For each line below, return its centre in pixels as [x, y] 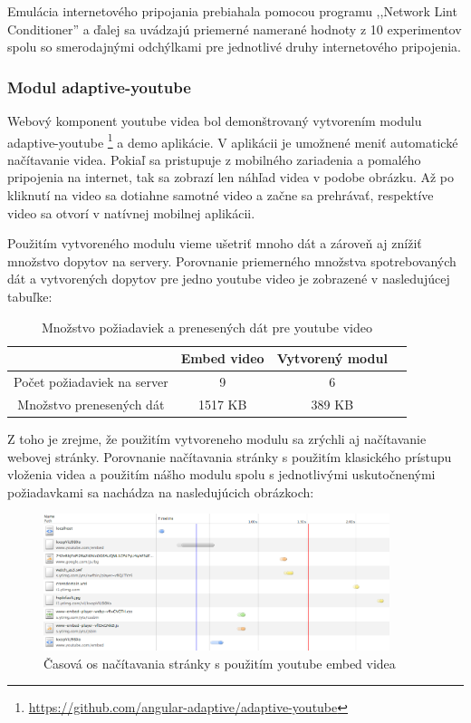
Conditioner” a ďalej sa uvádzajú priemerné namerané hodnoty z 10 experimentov [235, 29]
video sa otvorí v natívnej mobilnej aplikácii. [131, 212]
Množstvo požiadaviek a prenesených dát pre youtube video [207, 327]
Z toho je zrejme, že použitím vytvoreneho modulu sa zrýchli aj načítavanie [217, 438]
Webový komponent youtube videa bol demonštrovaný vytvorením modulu [215, 120]
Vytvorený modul [332, 358]
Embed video [222, 358]
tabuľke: [30, 296]
